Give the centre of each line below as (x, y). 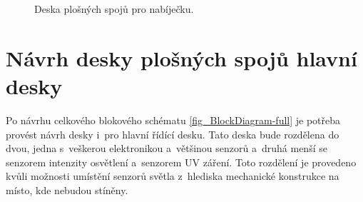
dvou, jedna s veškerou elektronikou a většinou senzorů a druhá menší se (167, 148)
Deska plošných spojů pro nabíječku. (114, 9)
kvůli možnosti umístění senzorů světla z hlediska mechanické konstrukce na (173, 176)
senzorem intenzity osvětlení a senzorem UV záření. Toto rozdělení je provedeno (181, 162)
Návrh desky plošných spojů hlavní (181, 57)
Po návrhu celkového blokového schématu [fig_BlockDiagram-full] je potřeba (173, 120)
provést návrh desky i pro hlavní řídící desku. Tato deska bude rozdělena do (173, 134)
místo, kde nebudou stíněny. (67, 190)
